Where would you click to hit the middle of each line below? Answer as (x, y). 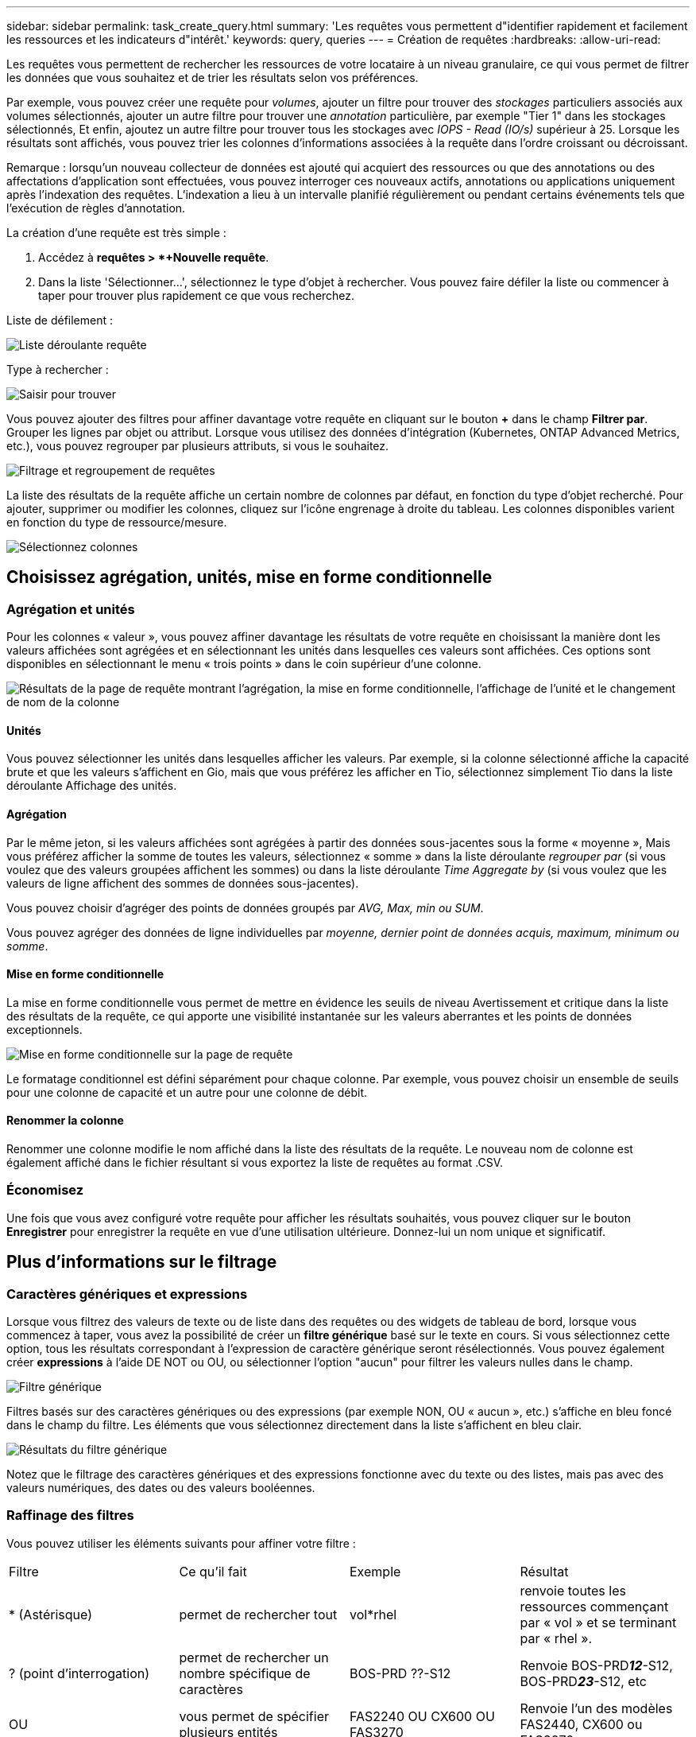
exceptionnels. (44, 1029)
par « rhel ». (556, 1638)
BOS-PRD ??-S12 (400, 1673)
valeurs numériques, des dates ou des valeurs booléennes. (161, 1488)
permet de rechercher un (254, 1657)
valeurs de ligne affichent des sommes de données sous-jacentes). (183, 883)
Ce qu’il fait (213, 1571)
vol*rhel (373, 1614)
